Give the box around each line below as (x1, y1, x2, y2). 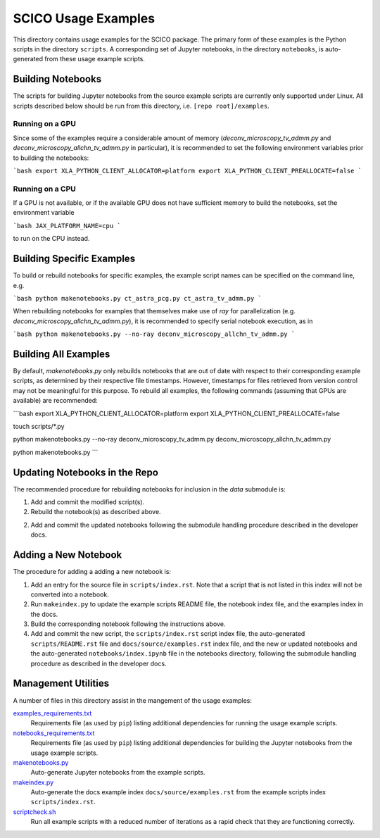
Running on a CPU (13, 184, 77, 194)
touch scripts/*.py (13, 422, 65, 430)
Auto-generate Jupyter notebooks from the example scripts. (30, 768, 205, 777)
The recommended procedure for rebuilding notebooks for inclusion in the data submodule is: (13, 484, 286, 493)
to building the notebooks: (13, 154, 89, 162)
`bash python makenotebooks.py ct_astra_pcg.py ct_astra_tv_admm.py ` (13, 294, 262, 302)
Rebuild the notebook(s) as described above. (30, 508, 161, 516)
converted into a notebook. (30, 590, 109, 599)
